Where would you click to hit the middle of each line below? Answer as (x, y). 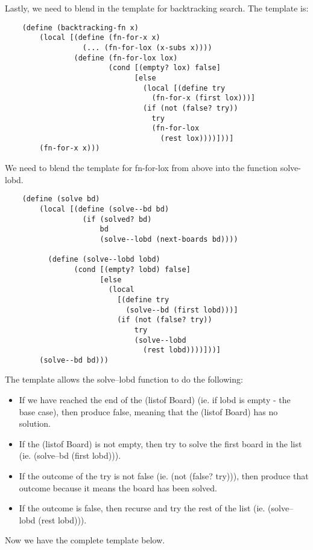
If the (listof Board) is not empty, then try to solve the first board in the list (160, 443)
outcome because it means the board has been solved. (118, 487)
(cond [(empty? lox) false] (164, 68)
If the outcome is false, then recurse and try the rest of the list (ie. (142, 508)
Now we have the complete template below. (85, 540)
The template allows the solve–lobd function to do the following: (124, 379)
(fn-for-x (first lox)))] (204, 98)
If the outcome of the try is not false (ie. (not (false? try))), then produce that (164, 476)
